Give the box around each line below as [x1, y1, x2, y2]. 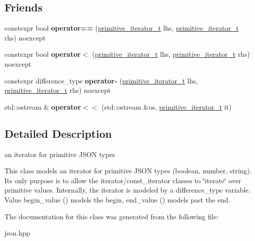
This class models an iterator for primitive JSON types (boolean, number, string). [4, 165, 252, 176]
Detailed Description [4, 125, 112, 141]
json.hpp [4, 228, 30, 238]
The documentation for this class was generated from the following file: [4, 211, 219, 221]
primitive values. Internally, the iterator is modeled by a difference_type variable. [4, 185, 251, 195]
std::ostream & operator [4, 101, 81, 112]
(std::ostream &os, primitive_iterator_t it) [101, 101, 232, 112]
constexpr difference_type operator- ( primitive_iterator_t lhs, [4, 75, 198, 85]
